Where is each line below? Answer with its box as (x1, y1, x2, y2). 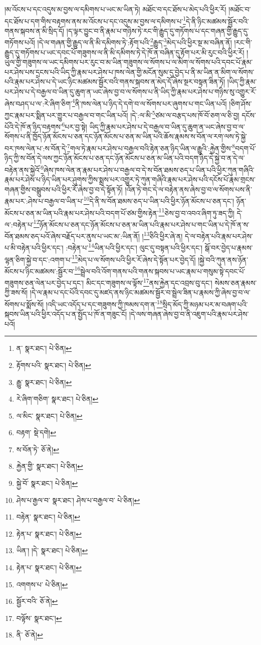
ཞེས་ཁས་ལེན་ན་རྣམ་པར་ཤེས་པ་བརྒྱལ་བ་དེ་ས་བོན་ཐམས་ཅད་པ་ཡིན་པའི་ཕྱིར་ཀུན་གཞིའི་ (44, 164, 254, 175)
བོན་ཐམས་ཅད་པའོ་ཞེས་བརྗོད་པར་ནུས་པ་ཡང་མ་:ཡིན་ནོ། (5, 230, 140, 241)
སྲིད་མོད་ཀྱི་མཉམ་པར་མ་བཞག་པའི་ (162, 299, 248, 309)
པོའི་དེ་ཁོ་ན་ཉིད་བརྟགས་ (5, 121, 62, 132)
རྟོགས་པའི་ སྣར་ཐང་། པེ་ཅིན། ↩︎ (16, 359, 91, 370)
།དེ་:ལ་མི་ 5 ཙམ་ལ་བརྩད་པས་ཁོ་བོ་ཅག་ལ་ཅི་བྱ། (130, 108, 239, 120)
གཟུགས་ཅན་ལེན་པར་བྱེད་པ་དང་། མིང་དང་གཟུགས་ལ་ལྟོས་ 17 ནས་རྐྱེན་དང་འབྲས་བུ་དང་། (5, 276, 212, 288)
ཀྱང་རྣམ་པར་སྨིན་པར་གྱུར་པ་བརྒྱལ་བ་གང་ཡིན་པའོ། (5, 109, 128, 120)
